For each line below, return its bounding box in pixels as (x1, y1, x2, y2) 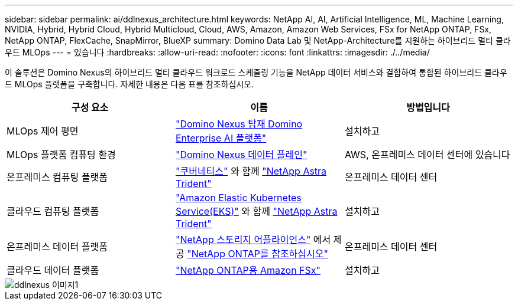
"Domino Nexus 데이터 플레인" (175, 149, 307, 160)
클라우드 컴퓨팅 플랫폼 (7, 205, 99, 217)
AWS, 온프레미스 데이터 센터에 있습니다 (344, 149, 510, 160)
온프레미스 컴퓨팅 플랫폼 (7, 171, 108, 183)
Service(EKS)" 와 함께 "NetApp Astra (175, 205, 338, 217)
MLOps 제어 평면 (7, 125, 79, 137)
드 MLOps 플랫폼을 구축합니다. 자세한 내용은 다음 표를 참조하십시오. (5, 79, 254, 89)
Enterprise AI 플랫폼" (175, 132, 267, 144)
